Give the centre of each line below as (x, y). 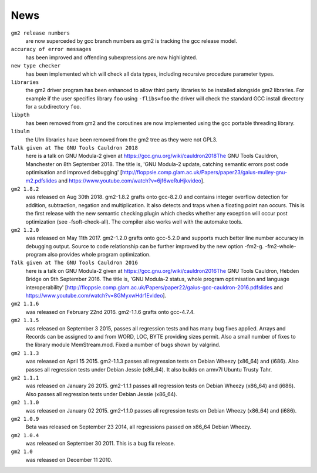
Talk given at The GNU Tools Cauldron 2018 (74, 148)
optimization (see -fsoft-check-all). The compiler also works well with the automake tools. (134, 222)
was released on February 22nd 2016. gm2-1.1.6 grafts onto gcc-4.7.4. (110, 312)
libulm (20, 131)
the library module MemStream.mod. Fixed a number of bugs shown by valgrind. (123, 345)
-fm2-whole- (281, 246)
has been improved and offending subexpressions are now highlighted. (112, 57)
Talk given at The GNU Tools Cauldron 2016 (74, 263)
